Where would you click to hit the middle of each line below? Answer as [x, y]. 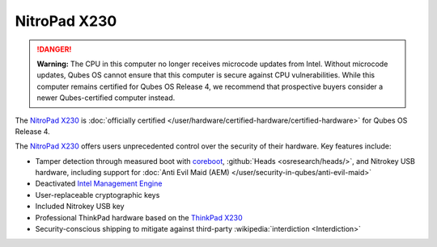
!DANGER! [54, 49]
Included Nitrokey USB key [80, 207]
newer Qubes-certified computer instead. [106, 98]
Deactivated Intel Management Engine [99, 184]
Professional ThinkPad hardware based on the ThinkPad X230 [139, 217]
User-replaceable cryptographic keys [98, 195]
